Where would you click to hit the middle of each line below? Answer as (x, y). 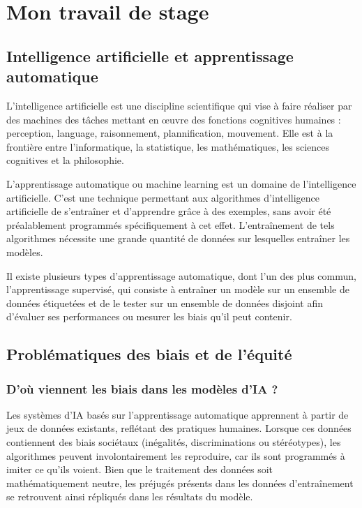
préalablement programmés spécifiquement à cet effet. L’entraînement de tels (171, 224)
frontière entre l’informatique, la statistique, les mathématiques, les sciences (168, 146)
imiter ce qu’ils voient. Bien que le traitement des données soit (140, 469)
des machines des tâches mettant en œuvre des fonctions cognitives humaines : (174, 119)
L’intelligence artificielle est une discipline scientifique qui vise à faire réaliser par (179, 105)
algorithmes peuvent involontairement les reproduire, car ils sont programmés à (176, 455)
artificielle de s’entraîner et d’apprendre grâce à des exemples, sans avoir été (169, 211)
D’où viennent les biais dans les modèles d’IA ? (142, 388)
